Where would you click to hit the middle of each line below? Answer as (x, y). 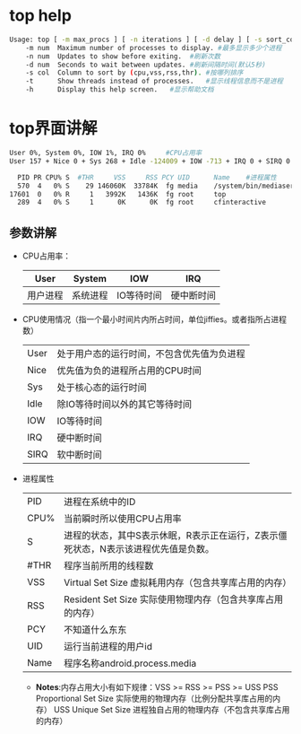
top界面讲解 (53, 129)
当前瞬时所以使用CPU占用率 (123, 519)
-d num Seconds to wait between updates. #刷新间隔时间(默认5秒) (146, 65)
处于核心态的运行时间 (102, 388)
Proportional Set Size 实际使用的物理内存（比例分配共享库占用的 (154, 699)
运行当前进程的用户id (108, 647)
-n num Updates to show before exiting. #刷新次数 (123, 56)
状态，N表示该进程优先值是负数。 (144, 549)
